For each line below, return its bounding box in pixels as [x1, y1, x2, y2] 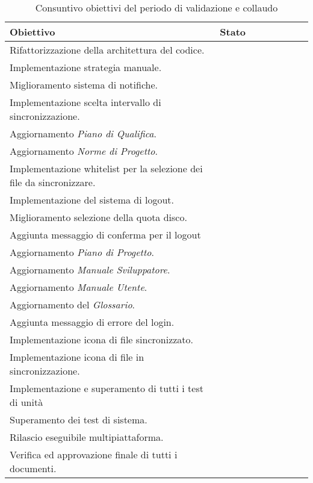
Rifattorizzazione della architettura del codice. [10, 43, 205, 57]
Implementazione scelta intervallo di [10, 95, 161, 109]
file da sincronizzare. [10, 175, 96, 189]
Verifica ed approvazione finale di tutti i [10, 447, 178, 461]
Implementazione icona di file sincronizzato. [10, 332, 194, 346]
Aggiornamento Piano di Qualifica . [10, 126, 156, 140]
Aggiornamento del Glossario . [10, 298, 135, 311]
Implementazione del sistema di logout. [10, 193, 175, 207]
